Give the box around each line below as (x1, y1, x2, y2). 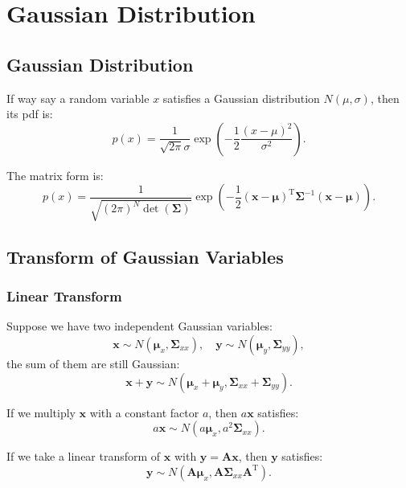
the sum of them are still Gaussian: (6, 355, 180, 371)
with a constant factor (89, 404, 199, 420)
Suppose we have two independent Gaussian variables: (6, 318, 273, 334)
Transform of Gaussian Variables (6, 244, 284, 269)
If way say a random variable (6, 89, 150, 106)
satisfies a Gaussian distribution (162, 89, 320, 106)
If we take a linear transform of (6, 448, 161, 465)
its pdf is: (6, 105, 53, 122)
